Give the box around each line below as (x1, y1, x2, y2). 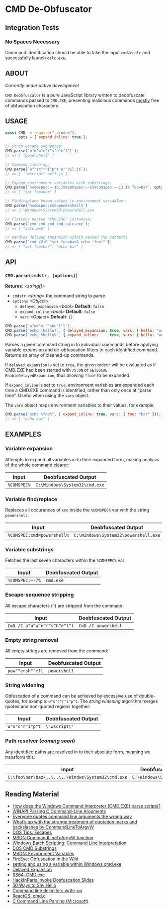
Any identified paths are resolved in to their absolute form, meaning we (5, 749, 151, 755)
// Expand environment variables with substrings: (5, 180, 112, 185)
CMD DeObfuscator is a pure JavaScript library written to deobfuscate (5, 92, 145, 98)
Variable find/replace (5, 496, 58, 503)
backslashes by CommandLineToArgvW (12, 824, 94, 830)
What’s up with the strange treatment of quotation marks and (12, 819, 138, 825)
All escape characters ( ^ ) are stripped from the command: (5, 603, 124, 608)
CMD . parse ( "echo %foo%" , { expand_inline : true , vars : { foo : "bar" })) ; (5, 412, 162, 417)
